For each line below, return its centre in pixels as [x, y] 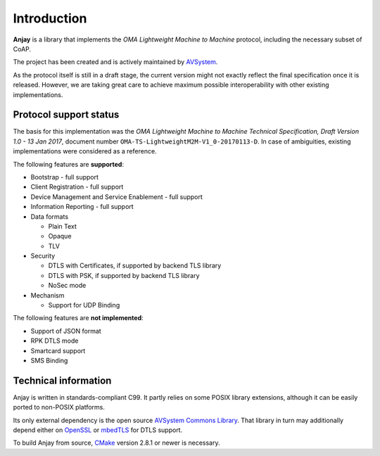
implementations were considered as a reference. [85, 151]
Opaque [60, 236]
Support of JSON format [66, 331]
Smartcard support [58, 350]
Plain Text [63, 226]
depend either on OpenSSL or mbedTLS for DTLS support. [98, 430]
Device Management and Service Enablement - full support [117, 196]
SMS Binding [49, 360]
